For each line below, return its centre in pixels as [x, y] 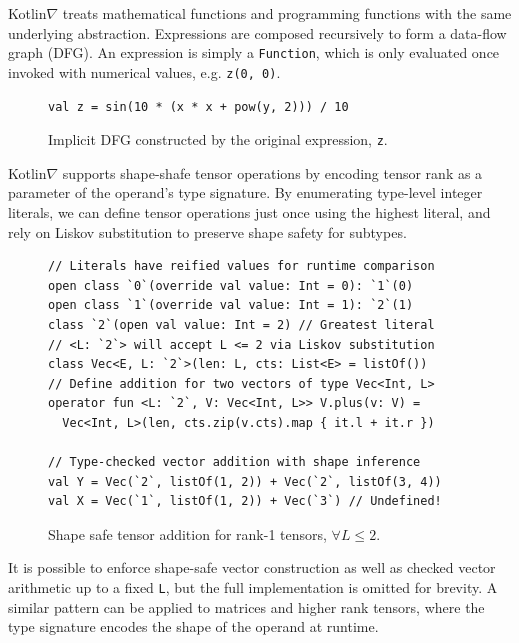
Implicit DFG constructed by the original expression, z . [218, 139]
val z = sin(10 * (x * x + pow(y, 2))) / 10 [198, 106]
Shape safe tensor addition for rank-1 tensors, [187, 533]
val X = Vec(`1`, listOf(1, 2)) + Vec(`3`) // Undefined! [245, 501]
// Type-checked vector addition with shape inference [234, 462]
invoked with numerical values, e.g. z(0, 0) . [144, 71]
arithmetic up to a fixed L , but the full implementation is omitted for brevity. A [253, 587]
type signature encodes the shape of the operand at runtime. [193, 626]
